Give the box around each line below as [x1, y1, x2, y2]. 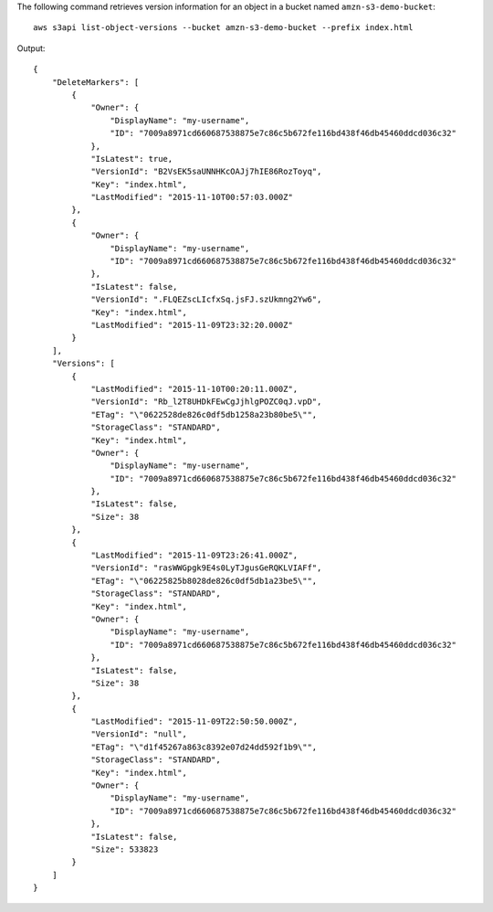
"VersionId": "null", [90, 729, 187, 739]
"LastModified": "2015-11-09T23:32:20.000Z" [90, 320, 294, 330]
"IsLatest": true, [90, 154, 173, 164]
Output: [16, 42, 46, 54]
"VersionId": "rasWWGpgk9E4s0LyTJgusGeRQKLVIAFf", [90, 563, 322, 573]
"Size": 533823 [90, 844, 159, 854]
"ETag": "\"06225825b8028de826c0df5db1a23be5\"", [90, 576, 318, 586]
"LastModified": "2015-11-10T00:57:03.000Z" [90, 192, 294, 203]
